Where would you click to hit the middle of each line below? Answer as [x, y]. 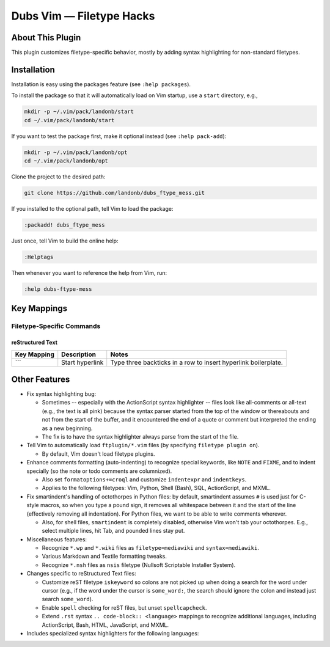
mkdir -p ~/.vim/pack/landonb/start [79, 112]
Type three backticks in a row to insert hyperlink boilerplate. [197, 362]
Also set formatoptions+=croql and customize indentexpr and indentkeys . [144, 479]
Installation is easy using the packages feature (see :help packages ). [101, 84]
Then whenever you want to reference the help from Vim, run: [89, 272]
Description [79, 354]
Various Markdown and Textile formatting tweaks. [105, 557]
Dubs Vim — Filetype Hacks [83, 16]
